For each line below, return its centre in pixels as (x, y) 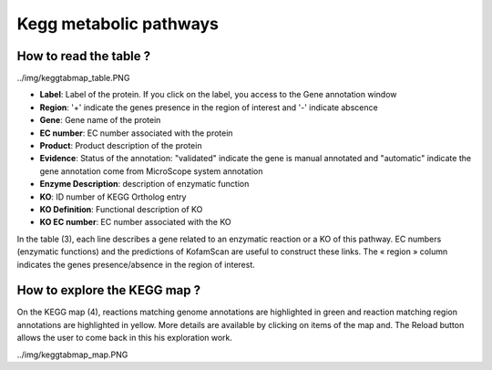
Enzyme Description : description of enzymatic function (144, 184)
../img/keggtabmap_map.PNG (72, 355)
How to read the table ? (84, 56)
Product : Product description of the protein (121, 146)
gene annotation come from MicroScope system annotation (151, 171)
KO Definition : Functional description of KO (121, 209)
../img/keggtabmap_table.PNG (73, 78)
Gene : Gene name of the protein (100, 120)
